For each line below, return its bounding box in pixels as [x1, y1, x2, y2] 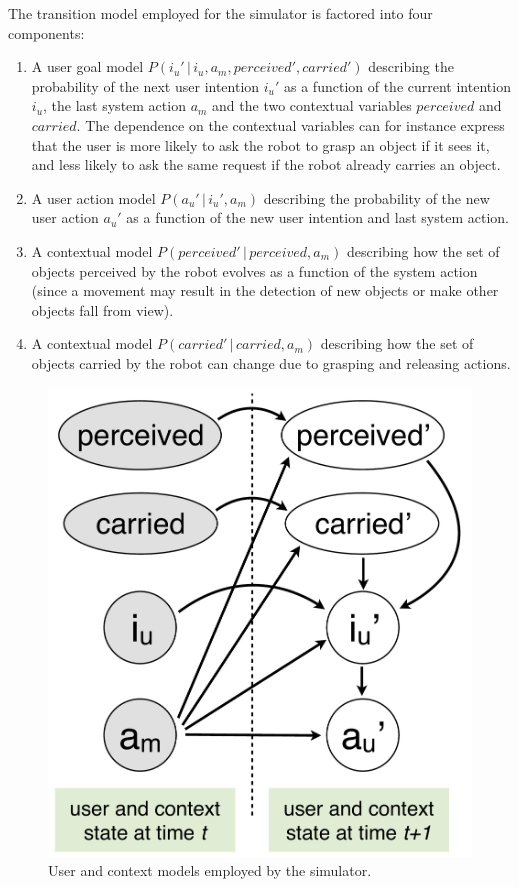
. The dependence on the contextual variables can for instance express [76, 114, 505, 135]
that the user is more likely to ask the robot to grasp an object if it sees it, [31, 134, 490, 155]
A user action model [31, 187, 156, 208]
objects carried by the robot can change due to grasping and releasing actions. [31, 352, 511, 373]
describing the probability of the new [263, 187, 490, 208]
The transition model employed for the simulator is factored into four [8, 3, 433, 23]
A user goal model [31, 56, 144, 77]
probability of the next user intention [31, 75, 260, 96]
